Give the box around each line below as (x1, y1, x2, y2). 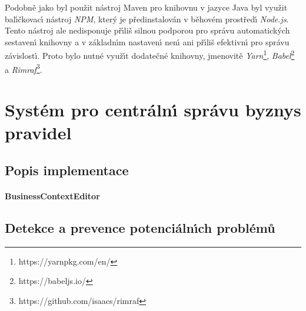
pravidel (5, 121, 72, 145)
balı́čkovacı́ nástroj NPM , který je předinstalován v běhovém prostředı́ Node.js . (5, 12, 289, 25)
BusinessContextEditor (5, 189, 100, 202)
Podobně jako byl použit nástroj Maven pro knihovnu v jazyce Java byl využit (5, 1, 288, 13)
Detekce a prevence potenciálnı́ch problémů (5, 218, 275, 236)
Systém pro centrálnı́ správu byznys (5, 98, 301, 122)
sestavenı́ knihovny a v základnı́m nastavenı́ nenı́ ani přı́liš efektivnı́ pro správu (5, 35, 290, 48)
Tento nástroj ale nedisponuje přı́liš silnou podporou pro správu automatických (5, 24, 290, 36)
